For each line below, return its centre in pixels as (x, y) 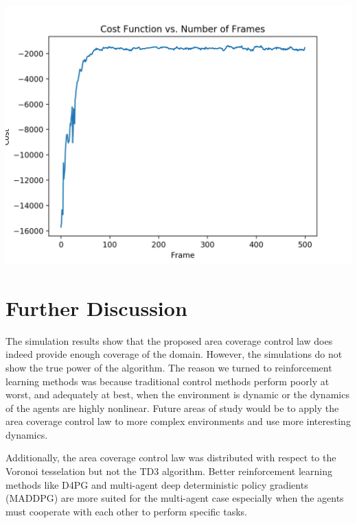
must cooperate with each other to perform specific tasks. (126, 511)
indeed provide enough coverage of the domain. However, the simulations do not (174, 354)
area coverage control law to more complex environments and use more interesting (178, 421)
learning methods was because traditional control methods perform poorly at (168, 381)
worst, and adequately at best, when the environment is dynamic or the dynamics (177, 394)
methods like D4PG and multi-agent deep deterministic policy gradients (157, 484)
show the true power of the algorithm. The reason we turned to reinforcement (169, 367)
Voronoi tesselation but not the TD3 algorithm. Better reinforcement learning (169, 471)
